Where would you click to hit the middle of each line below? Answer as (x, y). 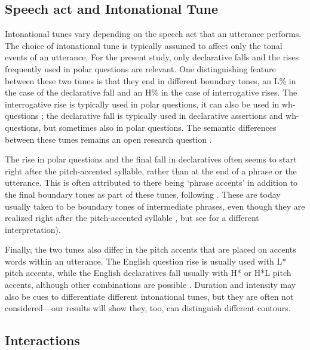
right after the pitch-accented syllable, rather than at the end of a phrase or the (151, 171)
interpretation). (33, 229)
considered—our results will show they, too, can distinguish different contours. (148, 308)
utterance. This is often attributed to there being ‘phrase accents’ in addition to (151, 182)
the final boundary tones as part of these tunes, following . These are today (143, 194)
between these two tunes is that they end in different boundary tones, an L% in (151, 80)
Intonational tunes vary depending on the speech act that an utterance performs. (153, 34)
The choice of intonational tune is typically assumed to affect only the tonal (144, 45)
